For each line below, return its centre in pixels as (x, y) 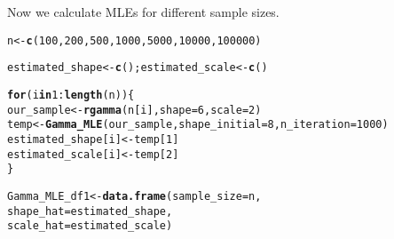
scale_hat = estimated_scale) (90, 226)
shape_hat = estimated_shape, (90, 211)
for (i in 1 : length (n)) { (71, 95)
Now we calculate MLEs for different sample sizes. (143, 12)
